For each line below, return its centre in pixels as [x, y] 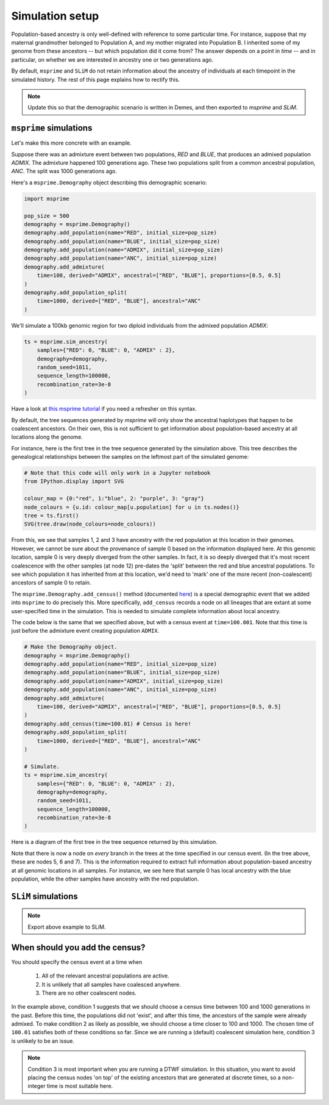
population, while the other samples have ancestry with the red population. [105, 879]
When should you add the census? [78, 947]
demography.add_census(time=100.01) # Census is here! [108, 724]
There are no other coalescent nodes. [89, 993]
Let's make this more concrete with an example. [72, 143]
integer [37, 1086]
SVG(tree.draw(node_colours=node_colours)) [90, 524]
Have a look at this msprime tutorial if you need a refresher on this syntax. [104, 409]
